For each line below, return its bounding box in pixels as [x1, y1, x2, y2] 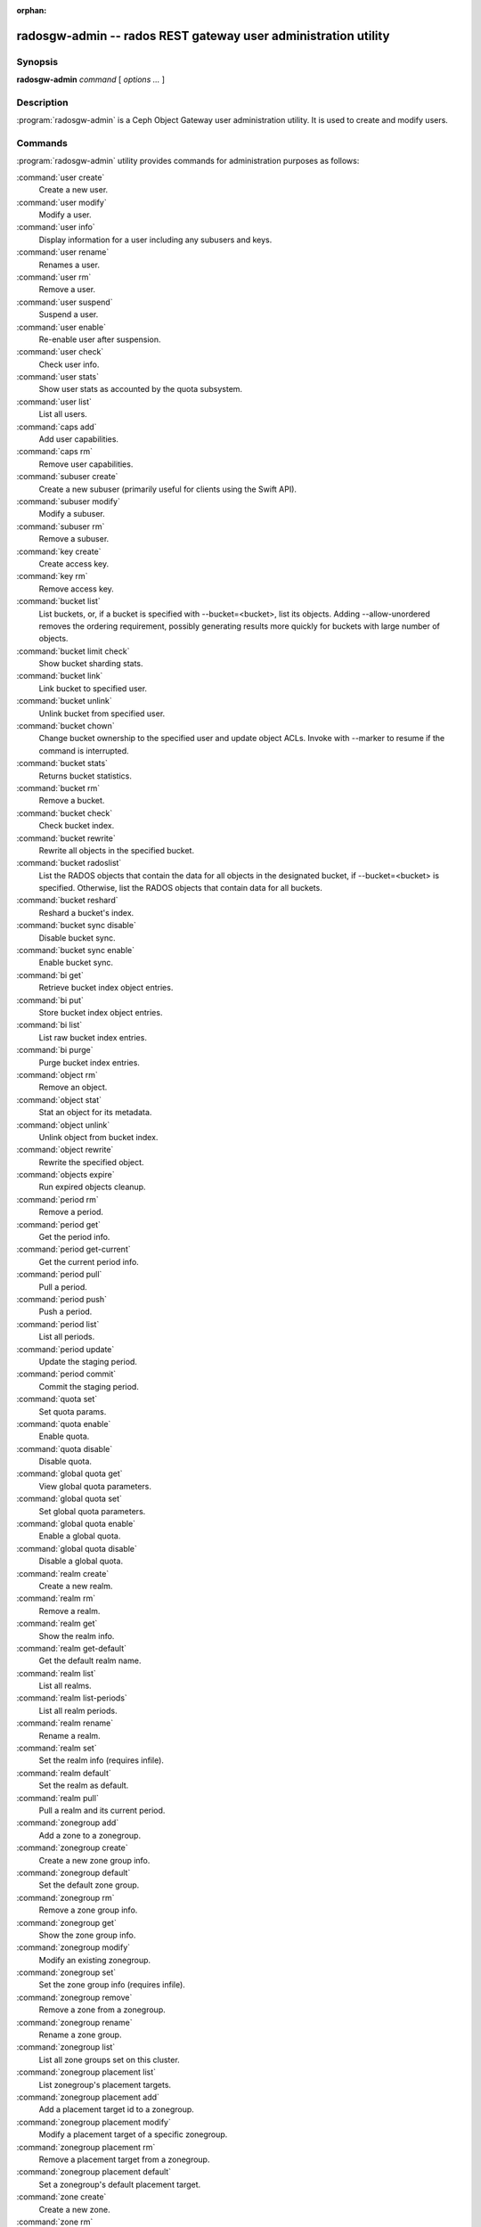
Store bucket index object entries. [38, 1007, 163, 1017]
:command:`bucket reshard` [16, 895, 118, 906]
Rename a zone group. [38, 2029, 122, 2040]
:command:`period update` [16, 1343, 115, 1354]
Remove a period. [38, 1207, 104, 1218]
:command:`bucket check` [16, 807, 113, 819]
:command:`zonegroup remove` [16, 1992, 133, 2003]
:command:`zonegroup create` [16, 1842, 128, 1853]
